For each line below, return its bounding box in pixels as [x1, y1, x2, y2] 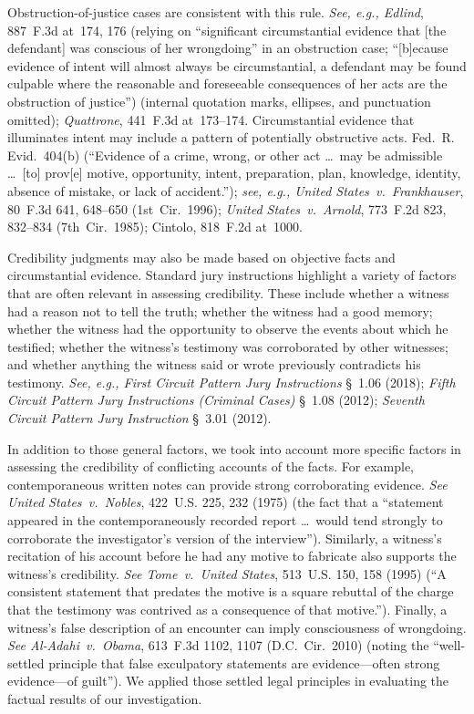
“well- [433, 636, 466, 655]
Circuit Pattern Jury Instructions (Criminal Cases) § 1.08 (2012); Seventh [7, 390, 425, 409]
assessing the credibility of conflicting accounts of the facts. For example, [7, 457, 414, 476]
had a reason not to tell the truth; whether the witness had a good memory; [7, 301, 433, 320]
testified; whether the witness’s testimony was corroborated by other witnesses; [7, 336, 448, 356]
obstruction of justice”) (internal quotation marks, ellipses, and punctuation [7, 91, 431, 110]
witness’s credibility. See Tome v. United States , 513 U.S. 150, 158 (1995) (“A [7, 564, 447, 583]
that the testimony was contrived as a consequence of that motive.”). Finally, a [7, 600, 448, 618]
